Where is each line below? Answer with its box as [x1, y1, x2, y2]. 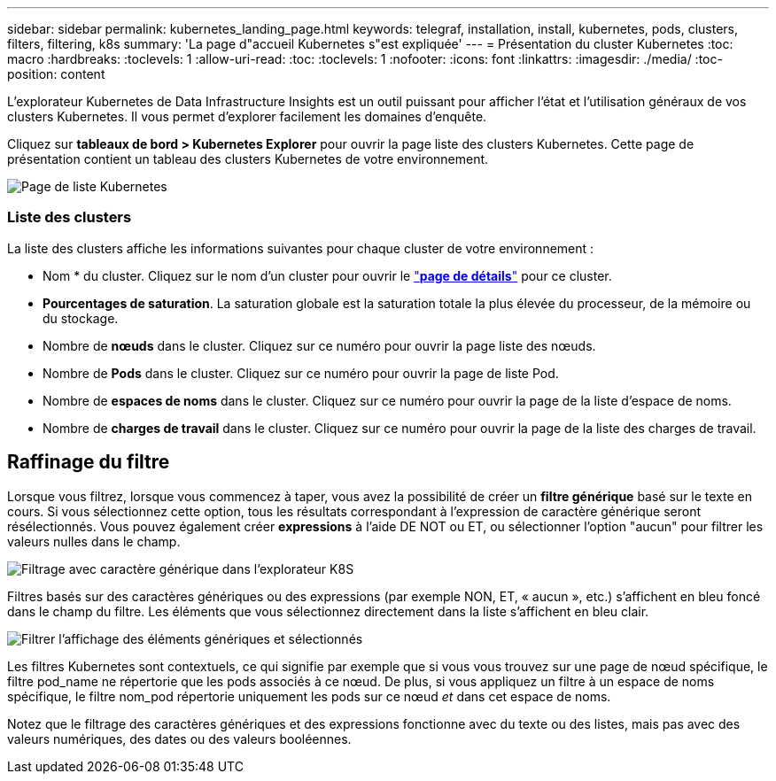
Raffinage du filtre [7, 451, 170, 474]
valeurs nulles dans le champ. [7, 533, 181, 549]
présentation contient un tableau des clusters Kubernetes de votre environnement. [7, 151, 489, 166]
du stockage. [43, 310, 119, 326]
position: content [7, 66, 105, 81]
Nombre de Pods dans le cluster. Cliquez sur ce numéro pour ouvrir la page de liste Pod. [43, 365, 559, 381]
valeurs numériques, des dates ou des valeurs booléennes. [7, 731, 352, 746]
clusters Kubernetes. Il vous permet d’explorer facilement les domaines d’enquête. [7, 109, 487, 124]
